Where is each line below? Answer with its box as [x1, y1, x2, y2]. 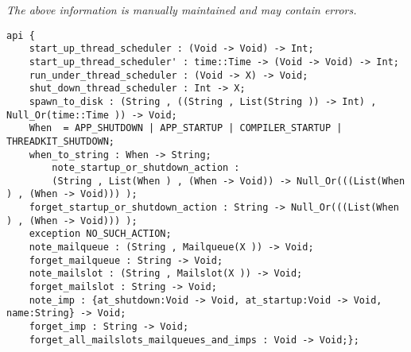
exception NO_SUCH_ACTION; [29, 228, 172, 240]
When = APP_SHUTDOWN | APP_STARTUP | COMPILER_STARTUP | [29, 122, 343, 134]
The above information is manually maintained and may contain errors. [6, 2, 357, 17]
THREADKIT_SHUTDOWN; [6, 135, 115, 147]
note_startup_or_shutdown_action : [52, 162, 240, 174]
